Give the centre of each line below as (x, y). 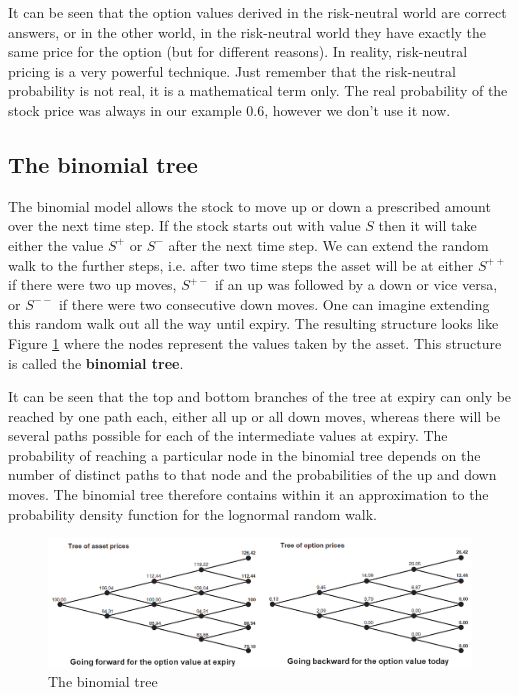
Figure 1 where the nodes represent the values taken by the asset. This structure (255, 342)
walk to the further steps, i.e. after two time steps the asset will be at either (241, 264)
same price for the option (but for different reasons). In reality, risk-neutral (238, 51)
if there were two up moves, (92, 284)
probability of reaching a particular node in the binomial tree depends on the (244, 454)
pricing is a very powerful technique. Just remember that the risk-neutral (232, 70)
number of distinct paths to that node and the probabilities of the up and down (252, 474)
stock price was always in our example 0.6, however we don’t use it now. (229, 109)
